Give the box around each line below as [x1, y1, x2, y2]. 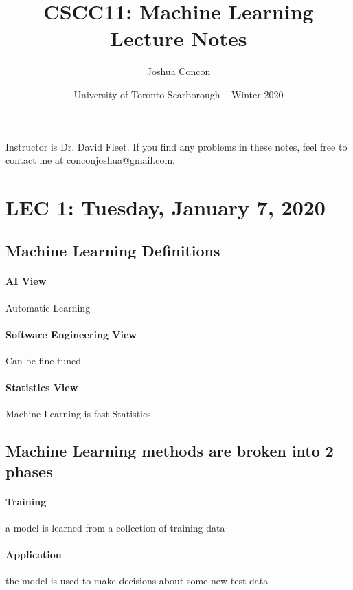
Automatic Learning [5, 300, 91, 314]
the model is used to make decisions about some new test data [5, 573, 269, 588]
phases [5, 460, 53, 481]
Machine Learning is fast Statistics [5, 406, 151, 421]
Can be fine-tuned [5, 353, 82, 368]
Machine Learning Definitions [5, 240, 220, 261]
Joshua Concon [146, 64, 211, 78]
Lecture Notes [110, 24, 247, 52]
